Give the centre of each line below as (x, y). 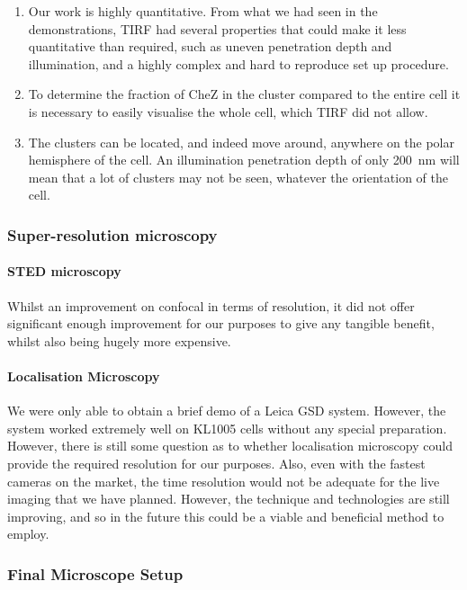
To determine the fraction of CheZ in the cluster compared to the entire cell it (244, 94)
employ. (28, 534)
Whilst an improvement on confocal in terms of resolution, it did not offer (211, 305)
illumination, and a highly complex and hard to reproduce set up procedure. (238, 63)
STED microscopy (64, 271)
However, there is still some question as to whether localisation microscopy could (230, 446)
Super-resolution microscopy (112, 234)
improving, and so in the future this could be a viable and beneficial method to (226, 516)
